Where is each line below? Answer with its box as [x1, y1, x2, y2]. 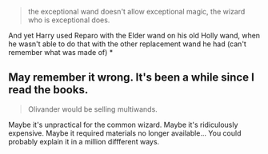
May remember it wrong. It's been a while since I [8, 71, 254, 85]
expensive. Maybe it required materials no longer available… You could [8, 128, 242, 138]
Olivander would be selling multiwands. [27, 104, 158, 114]
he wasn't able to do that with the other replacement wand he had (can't [8, 39, 246, 49]
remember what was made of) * [8, 48, 114, 57]
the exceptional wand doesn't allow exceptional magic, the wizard [27, 7, 246, 16]
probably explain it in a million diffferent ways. [8, 136, 160, 146]
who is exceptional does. [27, 15, 110, 25]
